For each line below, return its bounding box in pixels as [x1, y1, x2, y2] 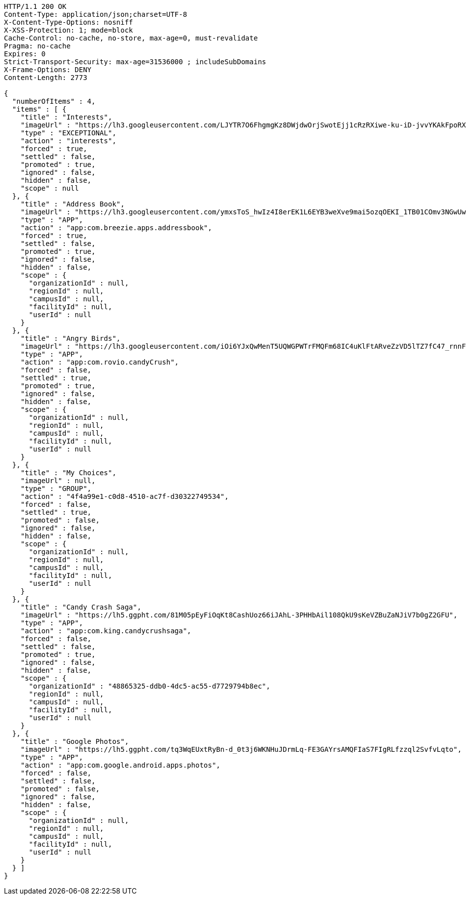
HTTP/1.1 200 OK [4, 2, 67, 10]
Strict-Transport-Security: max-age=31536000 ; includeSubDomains [4, 58, 267, 66]
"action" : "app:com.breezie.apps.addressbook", [20, 224, 212, 232]
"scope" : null [20, 184, 79, 192]
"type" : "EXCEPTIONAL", [20, 129, 116, 137]
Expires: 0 [4, 50, 46, 58]
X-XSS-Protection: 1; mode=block [4, 26, 133, 34]
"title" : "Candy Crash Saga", [20, 603, 142, 611]
